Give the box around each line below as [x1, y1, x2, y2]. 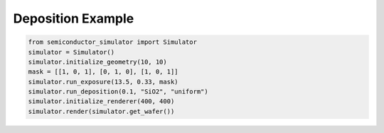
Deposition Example [13, 11, 134, 26]
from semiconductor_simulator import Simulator [28, 38, 197, 46]
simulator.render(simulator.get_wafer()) [28, 107, 175, 115]
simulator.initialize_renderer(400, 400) [28, 98, 175, 105]
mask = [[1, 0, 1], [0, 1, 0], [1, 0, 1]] [28, 68, 178, 76]
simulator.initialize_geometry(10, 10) [28, 57, 167, 66]
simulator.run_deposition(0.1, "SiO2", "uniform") [28, 88, 209, 96]
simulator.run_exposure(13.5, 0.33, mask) [28, 78, 178, 86]
